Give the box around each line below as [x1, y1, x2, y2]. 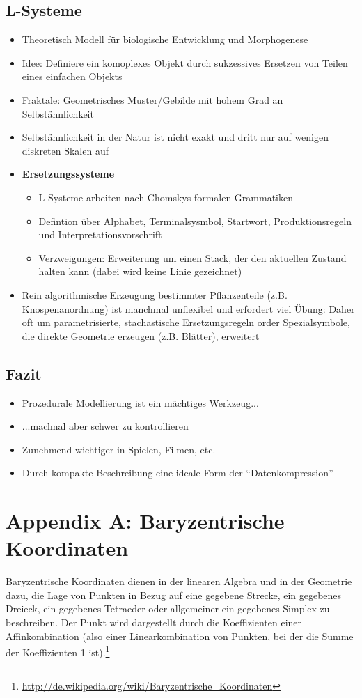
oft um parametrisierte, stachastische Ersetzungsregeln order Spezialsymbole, [22, 315, 350, 329]
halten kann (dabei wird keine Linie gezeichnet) [38, 264, 242, 279]
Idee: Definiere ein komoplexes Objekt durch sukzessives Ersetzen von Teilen [22, 55, 348, 70]
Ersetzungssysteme [22, 166, 115, 181]
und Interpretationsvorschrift [38, 227, 162, 242]
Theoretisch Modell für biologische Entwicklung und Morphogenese [22, 32, 308, 47]
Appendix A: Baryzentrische [6, 506, 285, 535]
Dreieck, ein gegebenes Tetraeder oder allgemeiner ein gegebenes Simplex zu [6, 601, 330, 616]
